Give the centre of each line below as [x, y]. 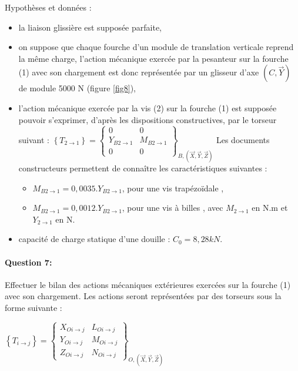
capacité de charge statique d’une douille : [94, 239]
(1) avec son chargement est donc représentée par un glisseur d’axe [139, 72]
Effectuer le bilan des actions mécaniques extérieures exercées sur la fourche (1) [148, 284]
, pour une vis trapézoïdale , [173, 188]
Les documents [243, 139]
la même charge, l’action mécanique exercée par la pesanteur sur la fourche [153, 58]
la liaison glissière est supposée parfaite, [90, 27]
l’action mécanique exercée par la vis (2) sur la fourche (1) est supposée [148, 107]
